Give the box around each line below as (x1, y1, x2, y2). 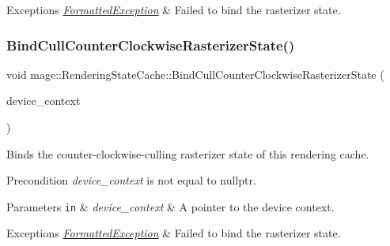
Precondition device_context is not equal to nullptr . (6, 172, 256, 188)
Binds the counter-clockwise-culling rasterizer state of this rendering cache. (6, 145, 369, 162)
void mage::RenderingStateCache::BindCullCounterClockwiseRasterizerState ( (6, 65, 384, 82)
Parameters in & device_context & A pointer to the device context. (6, 198, 335, 214)
